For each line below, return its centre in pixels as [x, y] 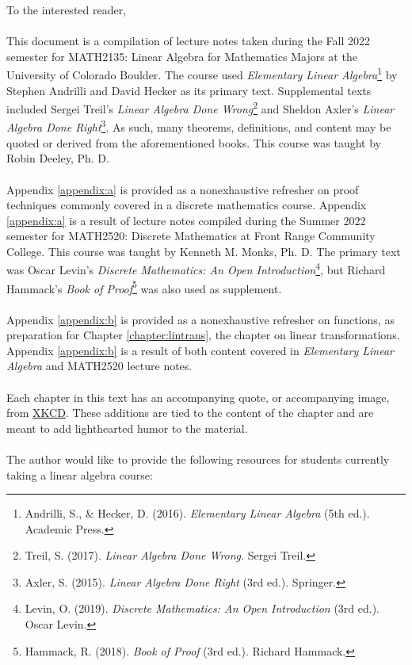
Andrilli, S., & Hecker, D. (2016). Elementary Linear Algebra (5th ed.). [197, 513]
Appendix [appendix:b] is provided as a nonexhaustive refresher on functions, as [200, 319]
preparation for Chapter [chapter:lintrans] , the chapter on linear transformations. [203, 335]
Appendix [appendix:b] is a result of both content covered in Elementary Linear [200, 350]
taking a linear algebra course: [80, 474]
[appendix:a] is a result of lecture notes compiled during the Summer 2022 [186, 220]
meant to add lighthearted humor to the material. [127, 428]
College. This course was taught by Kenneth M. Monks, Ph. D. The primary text [204, 251]
